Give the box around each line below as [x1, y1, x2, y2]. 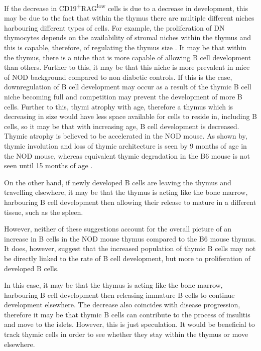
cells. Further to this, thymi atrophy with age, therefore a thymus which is [4, 101, 233, 111]
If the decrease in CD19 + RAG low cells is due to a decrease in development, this [4, 2, 248, 13]
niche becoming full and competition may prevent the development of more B [4, 91, 242, 101]
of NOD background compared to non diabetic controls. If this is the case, [4, 71, 232, 82]
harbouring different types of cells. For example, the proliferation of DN [4, 22, 225, 33]
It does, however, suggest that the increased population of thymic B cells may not [4, 243, 256, 254]
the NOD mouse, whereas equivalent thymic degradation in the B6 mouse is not [4, 150, 250, 161]
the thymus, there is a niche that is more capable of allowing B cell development [4, 52, 251, 62]
